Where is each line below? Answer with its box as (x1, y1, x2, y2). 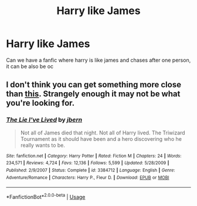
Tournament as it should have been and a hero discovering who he (20, 135, 182, 142)
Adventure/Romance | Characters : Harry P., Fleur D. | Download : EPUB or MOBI (6, 174, 169, 180)
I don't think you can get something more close (6, 80, 182, 90)
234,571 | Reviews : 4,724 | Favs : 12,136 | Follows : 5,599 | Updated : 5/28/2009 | (6, 160, 169, 166)
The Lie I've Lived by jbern (6, 116, 83, 124)
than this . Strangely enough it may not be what (6, 89, 181, 99)
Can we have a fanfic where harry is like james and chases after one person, (6, 56, 191, 63)
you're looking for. (6, 98, 75, 108)
